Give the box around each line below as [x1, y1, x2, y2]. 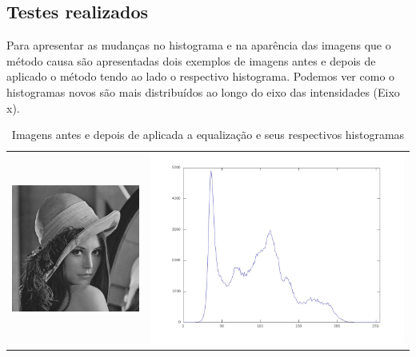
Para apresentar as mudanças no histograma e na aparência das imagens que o [6, 37, 391, 54]
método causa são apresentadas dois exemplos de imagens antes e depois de [6, 52, 376, 69]
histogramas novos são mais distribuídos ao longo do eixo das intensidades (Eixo [6, 83, 400, 100]
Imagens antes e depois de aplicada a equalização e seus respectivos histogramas [11, 126, 405, 143]
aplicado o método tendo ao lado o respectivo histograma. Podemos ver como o [6, 68, 395, 85]
